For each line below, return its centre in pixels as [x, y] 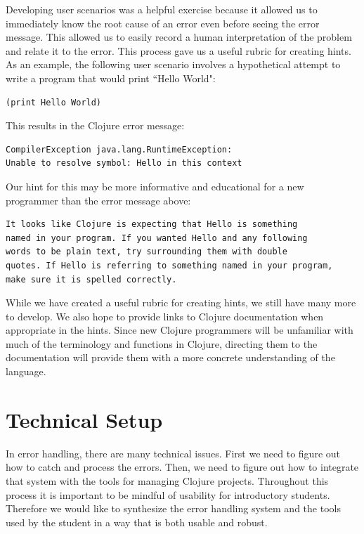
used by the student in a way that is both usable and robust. [137, 522]
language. [26, 371]
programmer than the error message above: [98, 200]
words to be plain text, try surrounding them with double [147, 252]
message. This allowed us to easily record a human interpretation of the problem [179, 37]
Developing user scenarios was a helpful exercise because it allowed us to [162, 9]
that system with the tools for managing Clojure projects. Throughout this [167, 480]
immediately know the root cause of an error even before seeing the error [163, 23]
